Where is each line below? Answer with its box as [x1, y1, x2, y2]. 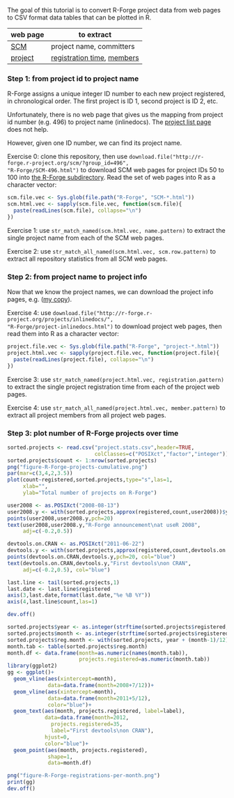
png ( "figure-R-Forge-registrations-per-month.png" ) [7, 772, 160, 779]
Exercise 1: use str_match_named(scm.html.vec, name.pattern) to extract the [7, 226, 226, 234]
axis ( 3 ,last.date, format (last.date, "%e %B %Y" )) [7, 592, 151, 599]
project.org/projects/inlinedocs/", [7, 316, 114, 323]
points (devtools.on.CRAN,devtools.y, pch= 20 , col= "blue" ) [7, 553, 176, 560]
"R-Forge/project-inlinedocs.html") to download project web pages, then [7, 322, 222, 330]
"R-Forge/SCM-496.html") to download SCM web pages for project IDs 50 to [7, 166, 224, 174]
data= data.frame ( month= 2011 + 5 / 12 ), [47, 695, 151, 702]
